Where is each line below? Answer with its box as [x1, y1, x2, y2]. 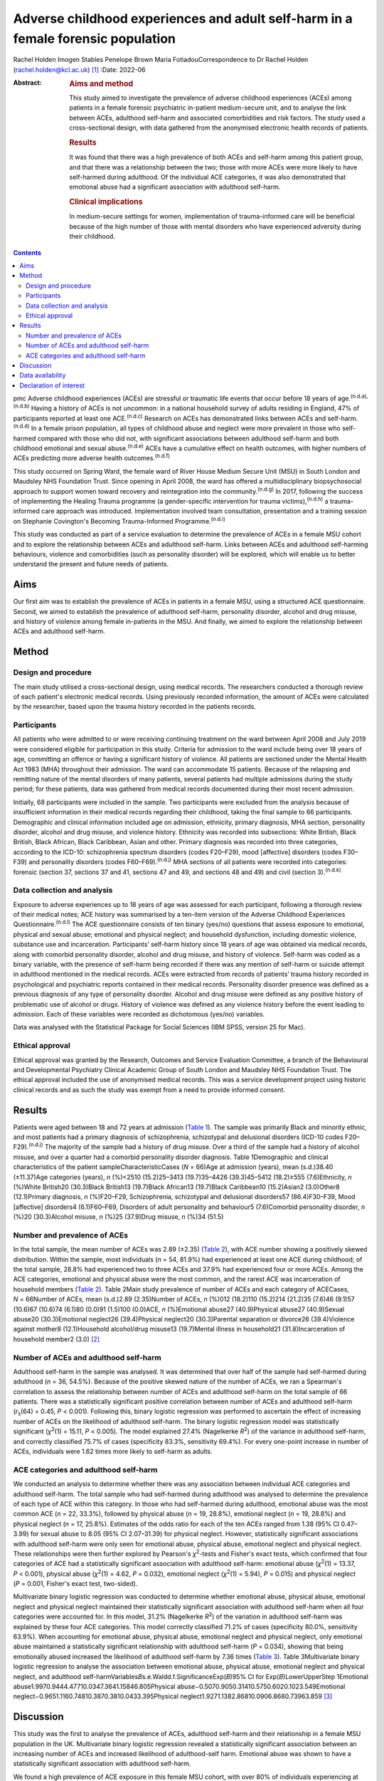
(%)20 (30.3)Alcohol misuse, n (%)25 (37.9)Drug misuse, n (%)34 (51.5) [13, 1213, 224, 1221]
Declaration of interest [19, 381, 85, 390]
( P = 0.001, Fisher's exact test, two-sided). [13, 1579, 138, 1588]
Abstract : [13, 78, 42, 87]
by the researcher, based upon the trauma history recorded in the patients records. [13, 702, 256, 711]
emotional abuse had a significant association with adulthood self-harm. [69, 182, 281, 192]
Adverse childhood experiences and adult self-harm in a [13, 11, 353, 26]
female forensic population [13, 31, 176, 46]
